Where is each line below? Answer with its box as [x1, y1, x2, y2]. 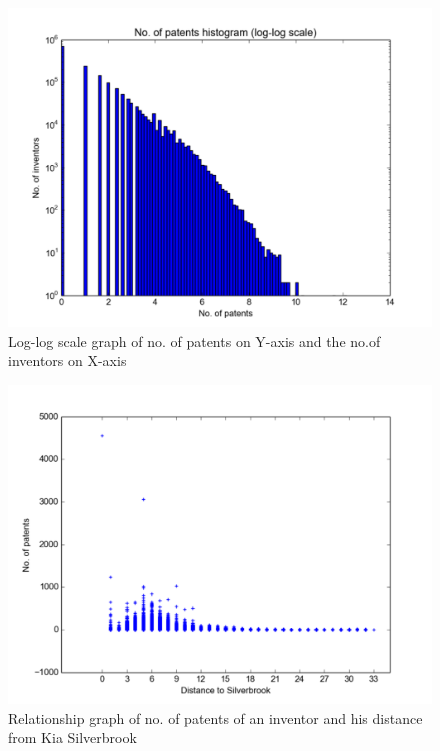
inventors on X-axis [8, 350, 127, 371]
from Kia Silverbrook [8, 727, 137, 748]
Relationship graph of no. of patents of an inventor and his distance [8, 707, 423, 728]
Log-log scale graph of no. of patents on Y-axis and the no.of [8, 330, 381, 351]
